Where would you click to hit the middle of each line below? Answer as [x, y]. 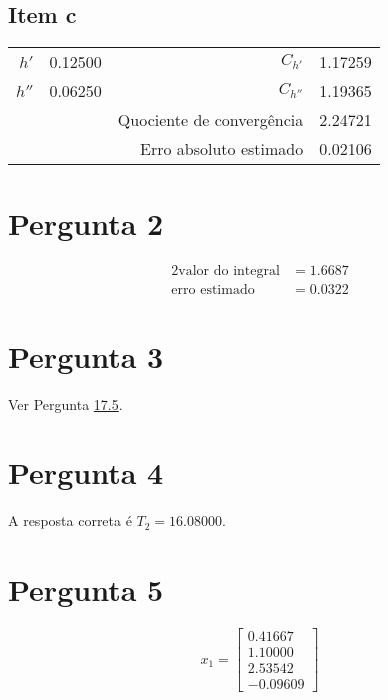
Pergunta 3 [86, 355]
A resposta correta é [70, 520]
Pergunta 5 [86, 589]
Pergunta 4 [86, 472]
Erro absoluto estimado [222, 149]
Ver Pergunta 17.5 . [65, 403]
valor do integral [229, 271]
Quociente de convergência [210, 120]
